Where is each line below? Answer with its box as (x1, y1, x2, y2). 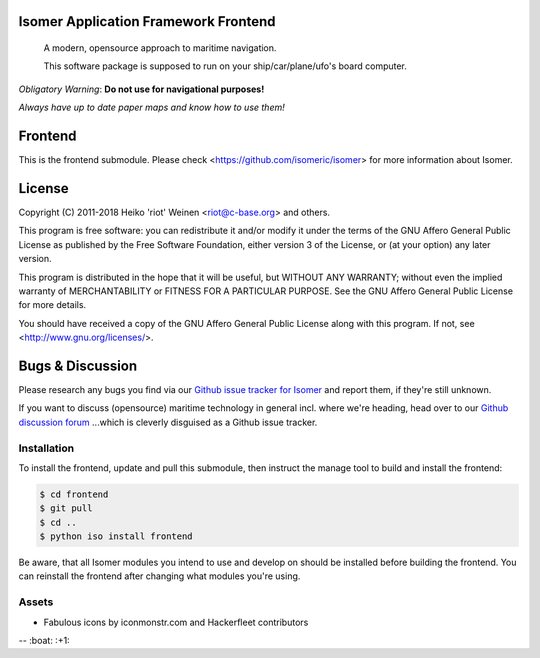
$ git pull (39, 503, 93, 514)
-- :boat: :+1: (18, 635, 70, 647)
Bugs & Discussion (18, 357, 138, 374)
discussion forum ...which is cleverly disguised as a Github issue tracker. (18, 416, 318, 428)
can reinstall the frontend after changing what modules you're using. (18, 570, 301, 582)
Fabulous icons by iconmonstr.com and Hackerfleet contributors (43, 616, 309, 628)
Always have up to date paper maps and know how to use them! (18, 101, 285, 114)
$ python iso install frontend (39, 531, 194, 542)
